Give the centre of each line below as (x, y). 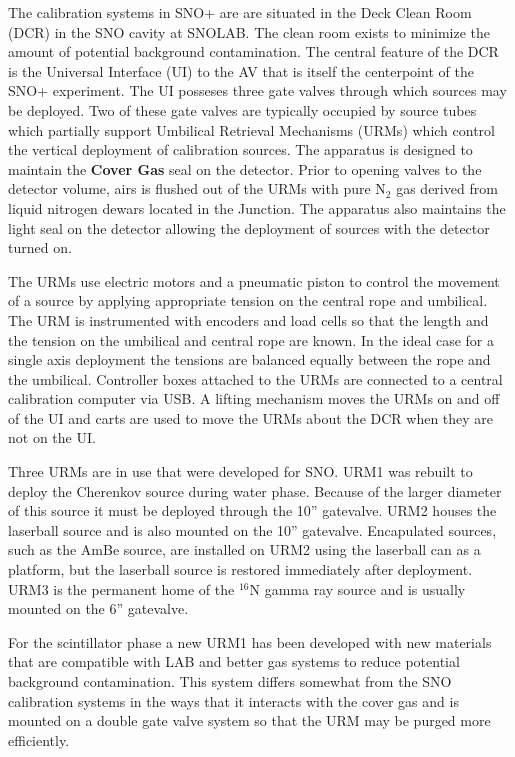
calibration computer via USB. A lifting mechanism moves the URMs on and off (254, 398)
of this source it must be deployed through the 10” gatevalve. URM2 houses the (252, 510)
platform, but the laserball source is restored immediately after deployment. (240, 569)
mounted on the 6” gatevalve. (98, 608)
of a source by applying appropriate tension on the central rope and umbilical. (248, 300)
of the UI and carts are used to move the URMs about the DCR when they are (251, 417)
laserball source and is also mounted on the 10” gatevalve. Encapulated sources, (252, 529)
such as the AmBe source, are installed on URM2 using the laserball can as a (244, 549)
